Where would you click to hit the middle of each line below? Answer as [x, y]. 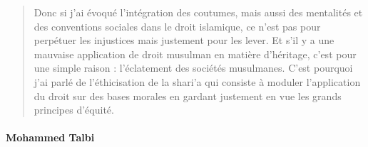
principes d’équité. [74, 110]
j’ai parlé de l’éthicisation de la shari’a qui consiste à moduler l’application [197, 81]
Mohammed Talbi [50, 137]
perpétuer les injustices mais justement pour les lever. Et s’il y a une [184, 40]
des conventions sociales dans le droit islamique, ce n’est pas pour [177, 26]
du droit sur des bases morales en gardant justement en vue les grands [188, 96]
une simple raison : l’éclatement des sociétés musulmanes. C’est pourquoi [193, 68]
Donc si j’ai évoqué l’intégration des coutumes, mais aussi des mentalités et [198, 12]
